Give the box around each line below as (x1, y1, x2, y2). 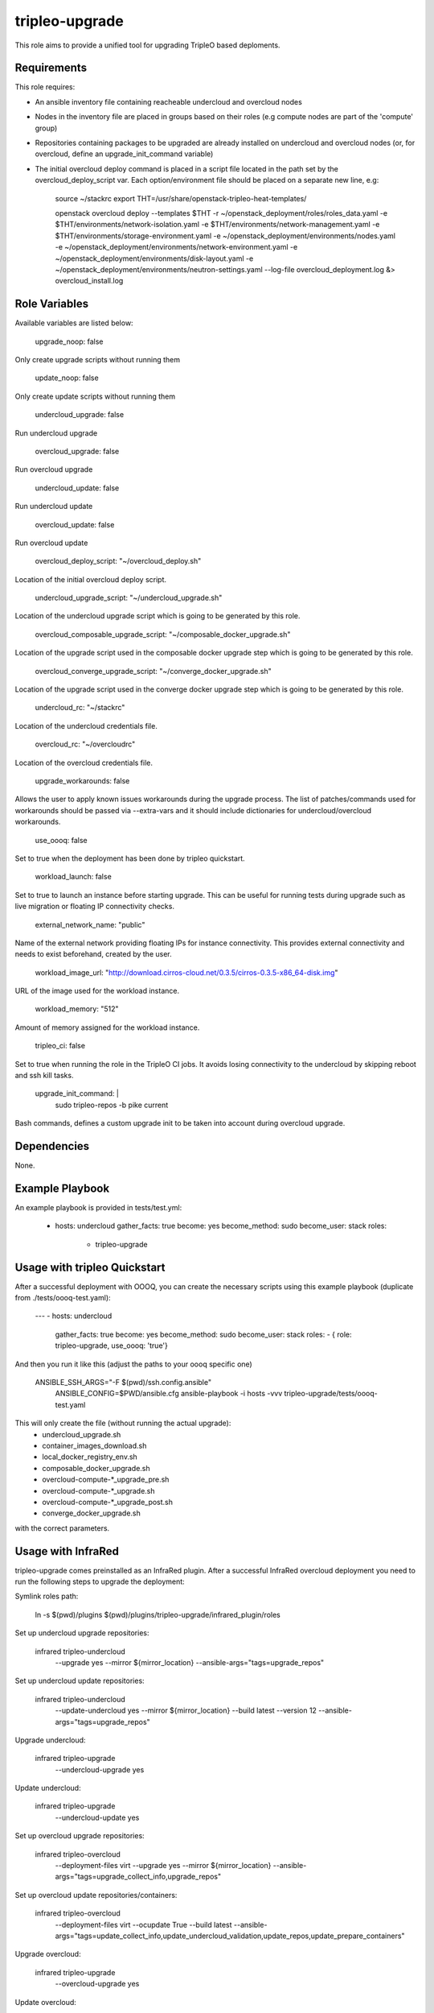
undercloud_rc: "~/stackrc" (35, 703, 125, 713)
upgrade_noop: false (35, 337, 104, 346)
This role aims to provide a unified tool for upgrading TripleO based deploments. (14, 40, 280, 50)
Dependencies (14, 1139, 90, 1153)
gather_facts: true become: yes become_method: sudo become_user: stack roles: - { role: (55, 1329, 352, 1339)
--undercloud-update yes (55, 1813, 140, 1822)
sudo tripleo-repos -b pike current (55, 1100, 169, 1110)
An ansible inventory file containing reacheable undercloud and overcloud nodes (35, 97, 303, 106)
